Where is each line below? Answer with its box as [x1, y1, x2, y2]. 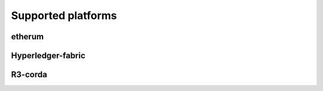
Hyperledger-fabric [11, 51, 86, 61]
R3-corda [11, 70, 47, 80]
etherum [11, 32, 44, 42]
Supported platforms [11, 9, 117, 22]
